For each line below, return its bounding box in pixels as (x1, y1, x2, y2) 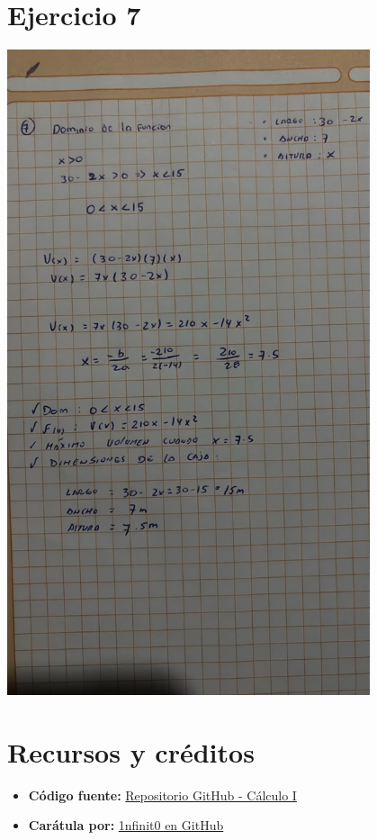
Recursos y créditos (7, 733, 255, 770)
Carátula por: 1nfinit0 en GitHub (28, 816, 224, 835)
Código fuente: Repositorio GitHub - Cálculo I (28, 785, 297, 804)
